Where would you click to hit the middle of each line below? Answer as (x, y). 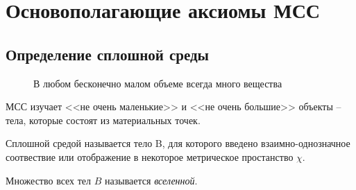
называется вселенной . (151, 180)
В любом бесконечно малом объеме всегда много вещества (158, 83)
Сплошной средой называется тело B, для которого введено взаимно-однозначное (178, 143)
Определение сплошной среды (108, 54)
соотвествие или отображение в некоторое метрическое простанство (150, 156)
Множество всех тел (49, 180)
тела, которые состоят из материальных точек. (103, 120)
